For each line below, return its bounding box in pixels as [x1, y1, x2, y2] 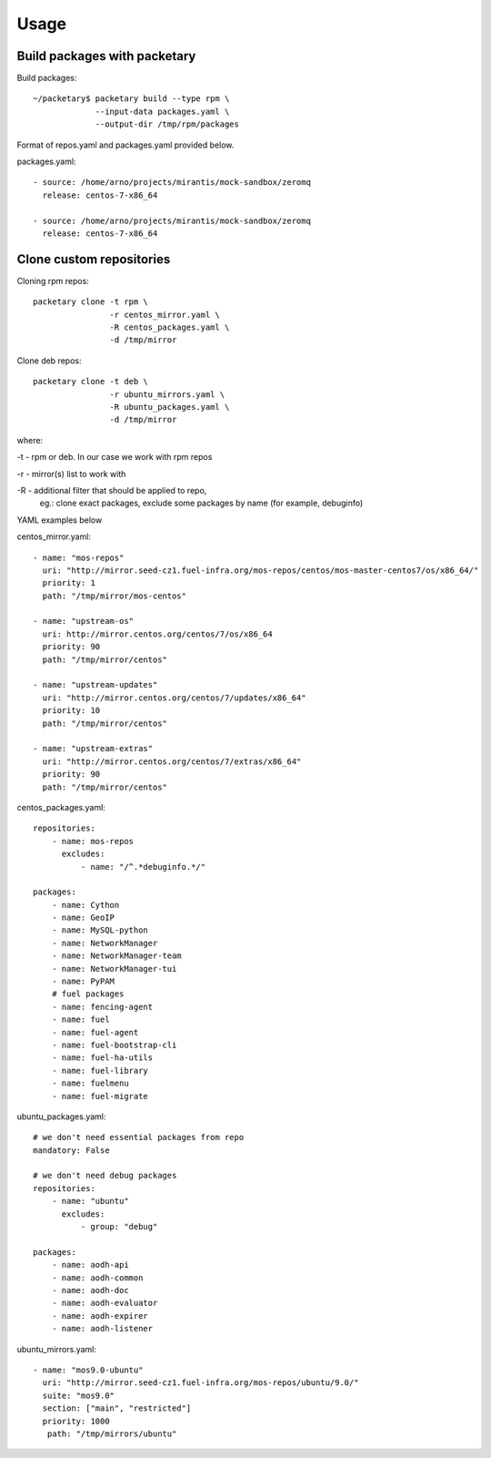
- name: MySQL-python [51, 925, 149, 935]
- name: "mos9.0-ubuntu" [33, 1364, 144, 1375]
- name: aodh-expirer [51, 1310, 149, 1320]
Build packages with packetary [16, 48, 196, 64]
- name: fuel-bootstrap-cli [51, 1039, 177, 1050]
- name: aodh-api [51, 1259, 129, 1270]
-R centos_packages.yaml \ [109, 322, 230, 332]
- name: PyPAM [51, 976, 115, 987]
